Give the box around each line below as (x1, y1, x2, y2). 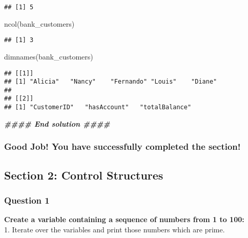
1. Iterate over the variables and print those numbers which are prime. (4, 224, 225, 234)
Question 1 (4, 193, 50, 206)
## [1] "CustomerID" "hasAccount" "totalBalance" (4, 104, 192, 111)
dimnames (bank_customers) (4, 51, 93, 62)
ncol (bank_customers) (4, 18, 75, 29)
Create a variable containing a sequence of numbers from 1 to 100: (4, 214, 244, 225)
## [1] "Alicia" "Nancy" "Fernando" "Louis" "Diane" (4, 78, 217, 86)
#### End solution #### (4, 118, 110, 129)
